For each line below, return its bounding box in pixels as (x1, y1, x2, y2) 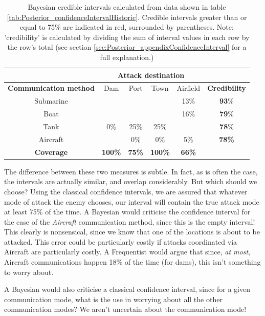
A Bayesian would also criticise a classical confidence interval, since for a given (4, 284, 250, 294)
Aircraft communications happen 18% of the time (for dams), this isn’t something (4, 256, 261, 267)
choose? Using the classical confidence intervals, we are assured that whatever (4, 186, 248, 196)
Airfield (176, 83, 201, 93)
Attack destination (117, 69, 185, 80)
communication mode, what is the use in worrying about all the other (4, 293, 223, 304)
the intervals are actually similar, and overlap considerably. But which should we (4, 176, 257, 187)
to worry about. (4, 266, 54, 277)
